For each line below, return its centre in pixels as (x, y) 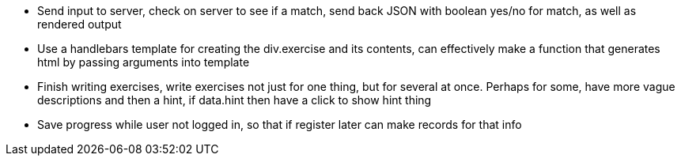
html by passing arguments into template (144, 62)
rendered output (79, 24)
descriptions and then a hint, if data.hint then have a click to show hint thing (235, 100)
